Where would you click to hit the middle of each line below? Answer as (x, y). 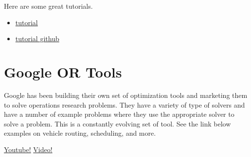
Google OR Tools (63, 71)
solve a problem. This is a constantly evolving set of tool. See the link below (117, 123)
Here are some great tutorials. (48, 6)
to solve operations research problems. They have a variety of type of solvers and (125, 104)
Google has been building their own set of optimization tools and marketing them (126, 95)
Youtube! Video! (28, 149)
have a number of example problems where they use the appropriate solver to (119, 114)
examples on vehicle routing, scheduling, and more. (80, 133)
